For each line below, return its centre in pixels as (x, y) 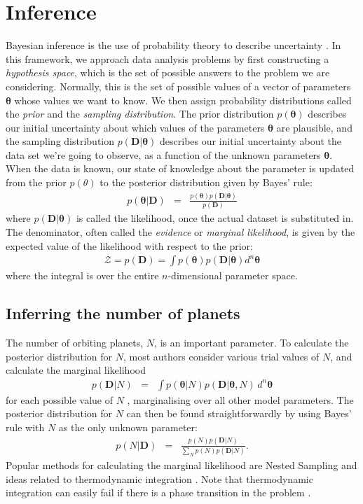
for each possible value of (60, 399)
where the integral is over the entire (82, 275)
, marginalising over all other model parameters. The (240, 399)
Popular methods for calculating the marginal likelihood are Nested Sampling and (181, 465)
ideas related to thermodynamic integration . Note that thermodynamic (159, 478)
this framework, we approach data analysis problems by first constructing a (167, 58)
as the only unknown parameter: (128, 427)
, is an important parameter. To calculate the (252, 342)
